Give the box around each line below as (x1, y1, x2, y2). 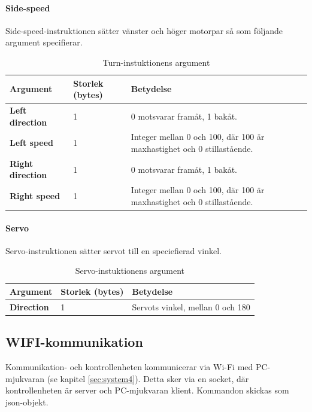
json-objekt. (5, 395, 49, 408)
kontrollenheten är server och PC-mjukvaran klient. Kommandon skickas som (5, 384, 289, 396)
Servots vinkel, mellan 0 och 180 (132, 300, 250, 313)
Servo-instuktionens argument (75, 264, 184, 277)
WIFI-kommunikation (5, 332, 143, 351)
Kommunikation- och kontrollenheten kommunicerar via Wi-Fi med (5, 361, 253, 373)
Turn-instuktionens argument (102, 56, 210, 68)
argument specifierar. (5, 36, 83, 48)
